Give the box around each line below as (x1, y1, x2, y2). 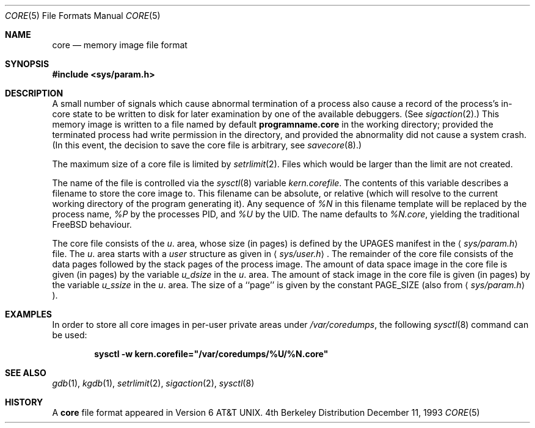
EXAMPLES (5, 309, 52, 319)
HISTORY (5, 397, 43, 407)
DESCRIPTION (5, 88, 64, 98)
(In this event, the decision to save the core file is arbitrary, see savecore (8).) (52, 140, 362, 150)
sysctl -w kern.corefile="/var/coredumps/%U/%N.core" (94, 349, 329, 359)
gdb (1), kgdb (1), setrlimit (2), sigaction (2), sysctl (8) (52, 378, 255, 388)
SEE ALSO (5, 368, 46, 378)
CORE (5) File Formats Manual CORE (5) (5, 10, 161, 21)
